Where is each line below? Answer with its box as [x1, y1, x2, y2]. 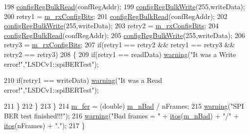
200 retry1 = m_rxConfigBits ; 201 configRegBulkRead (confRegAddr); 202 [4, 11, 227, 21]
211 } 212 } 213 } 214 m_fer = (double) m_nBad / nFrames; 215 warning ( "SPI [4, 101, 244, 111]
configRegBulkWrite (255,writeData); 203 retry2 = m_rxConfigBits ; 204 [4, 20, 219, 31]
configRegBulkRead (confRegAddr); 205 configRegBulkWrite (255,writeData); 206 [4, 30, 245, 40]
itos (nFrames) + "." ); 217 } [4, 120, 85, 130]
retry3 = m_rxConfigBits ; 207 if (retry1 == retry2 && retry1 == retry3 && [4, 39, 235, 50]
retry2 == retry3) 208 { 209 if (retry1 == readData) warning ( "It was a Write [4, 49, 236, 59]
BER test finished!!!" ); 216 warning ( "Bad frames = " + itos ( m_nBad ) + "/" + [4, 110, 239, 120]
